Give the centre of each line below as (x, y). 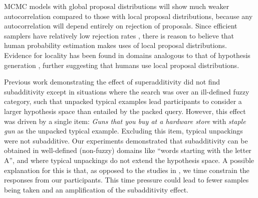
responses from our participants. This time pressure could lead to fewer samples (126, 180)
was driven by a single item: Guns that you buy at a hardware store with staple (125, 121)
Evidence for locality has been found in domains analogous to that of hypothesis (127, 55)
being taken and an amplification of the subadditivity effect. (96, 189)
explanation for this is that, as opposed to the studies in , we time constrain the (127, 170)
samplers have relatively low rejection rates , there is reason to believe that (119, 35)
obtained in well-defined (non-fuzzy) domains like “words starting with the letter (128, 150)
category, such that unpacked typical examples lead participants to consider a (123, 101)
